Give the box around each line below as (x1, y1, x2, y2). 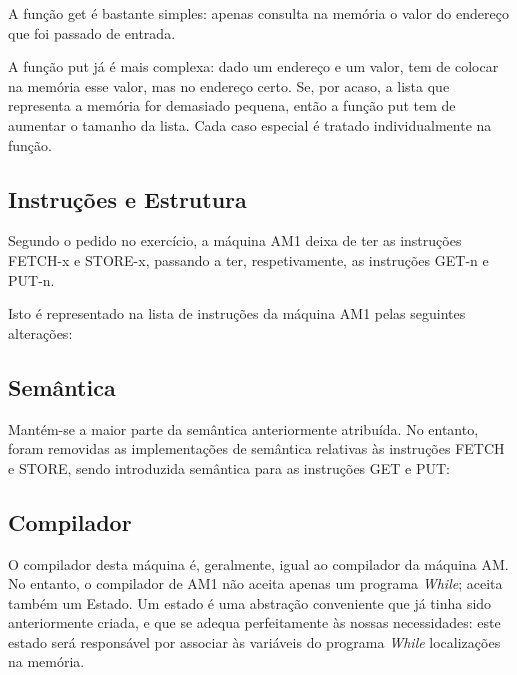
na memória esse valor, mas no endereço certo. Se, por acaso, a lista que (8, 75, 450, 96)
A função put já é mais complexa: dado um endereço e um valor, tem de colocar (8, 56, 499, 77)
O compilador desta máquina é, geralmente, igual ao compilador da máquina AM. (8, 553, 509, 574)
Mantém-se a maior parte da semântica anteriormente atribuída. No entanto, (8, 418, 479, 439)
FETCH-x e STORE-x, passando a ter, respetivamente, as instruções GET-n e (8, 249, 489, 270)
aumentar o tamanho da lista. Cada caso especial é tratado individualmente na (8, 114, 492, 135)
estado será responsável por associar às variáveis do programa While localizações (8, 631, 501, 652)
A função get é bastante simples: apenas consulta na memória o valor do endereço (8, 3, 509, 23)
